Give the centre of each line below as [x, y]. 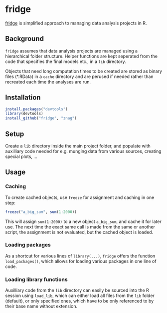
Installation [23, 98]
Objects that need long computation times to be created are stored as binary [84, 71]
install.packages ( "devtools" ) [37, 109]
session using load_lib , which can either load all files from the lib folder [80, 295]
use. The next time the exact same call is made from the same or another [80, 226]
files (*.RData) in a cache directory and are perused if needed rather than [79, 76]
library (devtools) [24, 113]
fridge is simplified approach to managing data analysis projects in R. [76, 23]
